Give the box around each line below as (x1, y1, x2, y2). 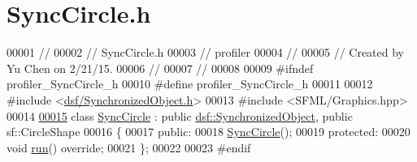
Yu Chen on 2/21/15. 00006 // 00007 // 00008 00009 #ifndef (7, 59, 314, 76)
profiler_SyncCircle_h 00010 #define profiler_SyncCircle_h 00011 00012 (7, 75, 373, 92)
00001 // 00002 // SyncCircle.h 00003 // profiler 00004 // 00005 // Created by (7, 44, 405, 61)
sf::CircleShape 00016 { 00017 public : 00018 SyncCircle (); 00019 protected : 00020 (7, 123, 410, 140)
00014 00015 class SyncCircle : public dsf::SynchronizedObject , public (7, 107, 353, 124)
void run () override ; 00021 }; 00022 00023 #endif (7, 139, 251, 156)
